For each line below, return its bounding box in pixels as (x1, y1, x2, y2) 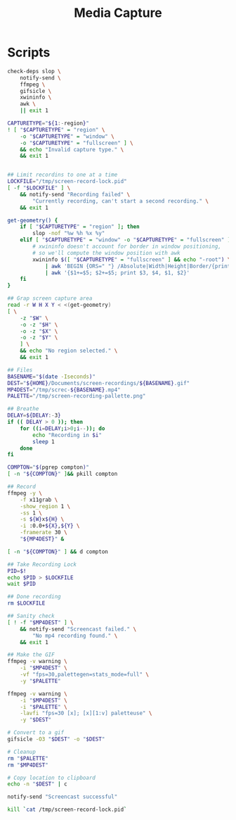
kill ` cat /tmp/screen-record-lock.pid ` (7, 806, 128, 814)
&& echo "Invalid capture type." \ (20, 146, 124, 153)
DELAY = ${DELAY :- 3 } (7, 412, 61, 420)
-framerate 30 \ (20, 529, 68, 536)
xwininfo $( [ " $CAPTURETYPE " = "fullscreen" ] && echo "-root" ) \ (32, 256, 231, 263)
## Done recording (7, 593, 61, 600)
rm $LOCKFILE (7, 600, 46, 607)
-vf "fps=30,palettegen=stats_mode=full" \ (20, 671, 150, 679)
